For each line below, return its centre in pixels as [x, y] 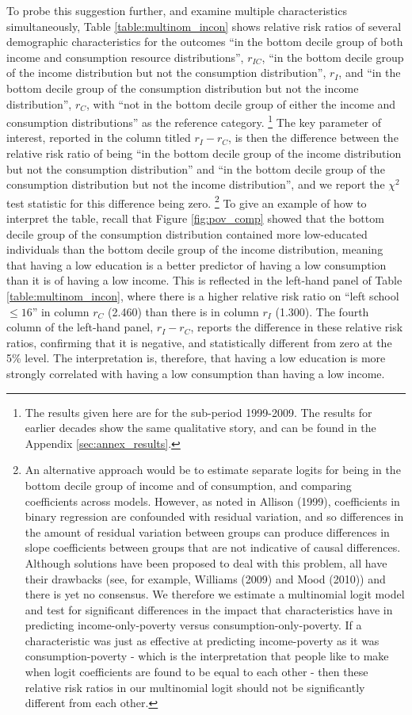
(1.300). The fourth [322, 311]
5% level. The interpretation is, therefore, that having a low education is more [196, 358]
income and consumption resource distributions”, [125, 57]
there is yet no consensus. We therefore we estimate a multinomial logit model [215, 594]
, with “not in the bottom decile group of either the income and [241, 103]
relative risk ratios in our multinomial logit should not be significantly [195, 687]
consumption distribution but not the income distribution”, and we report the [196, 184]
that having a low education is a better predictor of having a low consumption [196, 264]
